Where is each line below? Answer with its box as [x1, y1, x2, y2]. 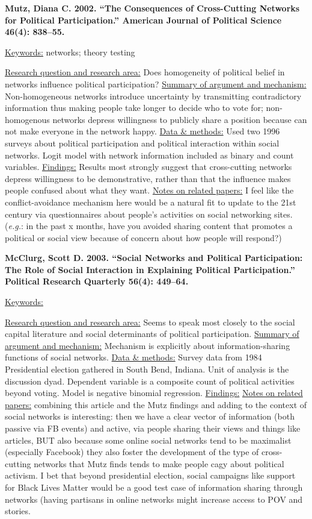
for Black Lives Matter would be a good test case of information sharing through [5, 480, 303, 493]
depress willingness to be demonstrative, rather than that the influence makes [5, 172, 291, 184]
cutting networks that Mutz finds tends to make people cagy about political [5, 457, 284, 470]
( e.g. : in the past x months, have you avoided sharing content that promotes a [5, 219, 293, 232]
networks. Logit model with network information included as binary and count [5, 148, 294, 161]
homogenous [5, 113, 50, 125]
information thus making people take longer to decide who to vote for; [5, 101, 263, 114]
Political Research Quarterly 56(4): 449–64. [5, 275, 189, 288]
